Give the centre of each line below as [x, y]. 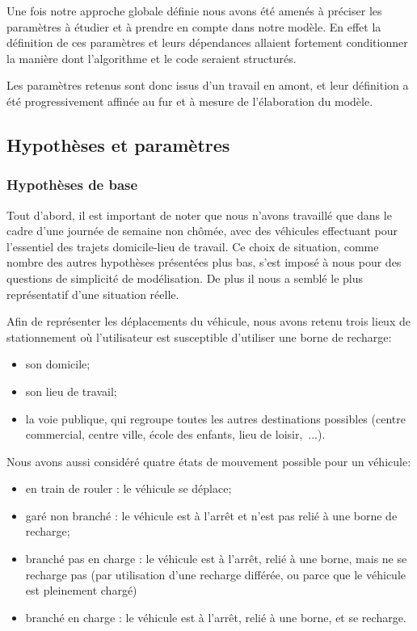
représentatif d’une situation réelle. [93, 294]
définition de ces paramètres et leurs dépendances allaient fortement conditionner [207, 42]
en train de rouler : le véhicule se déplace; [128, 488]
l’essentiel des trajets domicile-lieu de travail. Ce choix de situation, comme [193, 246]
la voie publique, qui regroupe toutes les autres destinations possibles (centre [215, 418]
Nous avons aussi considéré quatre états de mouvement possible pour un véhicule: [209, 461]
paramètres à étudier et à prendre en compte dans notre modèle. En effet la [194, 26]
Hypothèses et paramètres [118, 144]
